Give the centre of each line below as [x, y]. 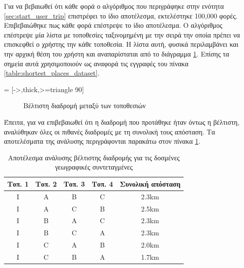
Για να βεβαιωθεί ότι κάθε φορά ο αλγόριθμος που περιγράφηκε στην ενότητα [114, 6]
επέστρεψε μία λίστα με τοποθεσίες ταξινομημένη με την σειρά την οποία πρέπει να [122, 34]
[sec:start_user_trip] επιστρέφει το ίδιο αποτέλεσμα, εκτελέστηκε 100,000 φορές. [121, 15]
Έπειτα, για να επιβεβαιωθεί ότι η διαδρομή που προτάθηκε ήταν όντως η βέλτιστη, [122, 122]
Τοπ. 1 [18, 183]
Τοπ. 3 [74, 183]
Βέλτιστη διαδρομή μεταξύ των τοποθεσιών [85, 105]
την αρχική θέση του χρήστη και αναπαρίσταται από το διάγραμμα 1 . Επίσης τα [117, 53]
